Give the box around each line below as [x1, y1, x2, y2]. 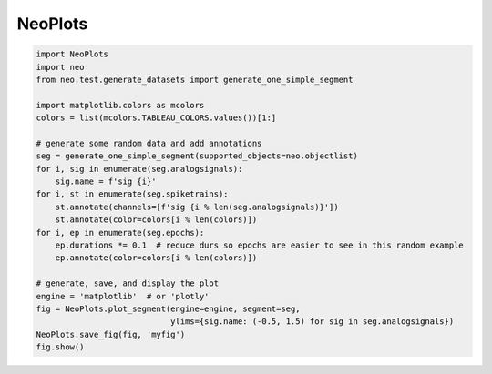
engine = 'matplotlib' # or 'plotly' [36, 291, 210, 301]
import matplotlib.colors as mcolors [36, 100, 205, 110]
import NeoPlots [36, 49, 109, 59]
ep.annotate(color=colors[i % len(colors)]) [55, 253, 258, 263]
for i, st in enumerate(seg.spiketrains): [36, 189, 229, 199]
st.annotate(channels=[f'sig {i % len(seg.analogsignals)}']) [55, 201, 339, 212]
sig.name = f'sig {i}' [55, 177, 157, 187]
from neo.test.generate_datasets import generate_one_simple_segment [36, 74, 354, 85]
